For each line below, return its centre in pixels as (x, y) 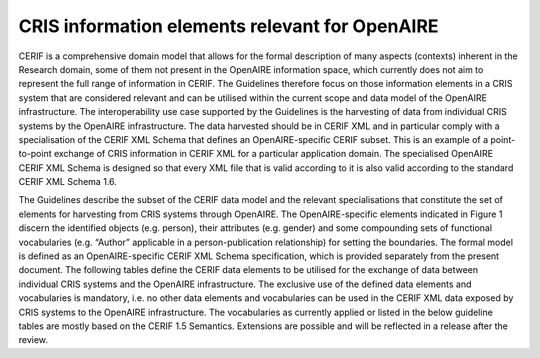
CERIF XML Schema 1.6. (67, 182)
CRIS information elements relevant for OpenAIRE (228, 26)
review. (33, 340)
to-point (35, 154)
